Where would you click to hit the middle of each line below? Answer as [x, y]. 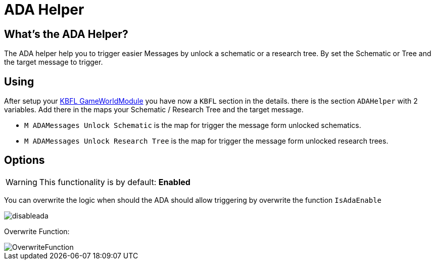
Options [25, 160]
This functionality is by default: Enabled [115, 182]
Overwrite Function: [37, 231]
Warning [21, 182]
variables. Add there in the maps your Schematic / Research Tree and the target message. [154, 110]
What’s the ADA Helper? [66, 34]
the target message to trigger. [54, 62]
